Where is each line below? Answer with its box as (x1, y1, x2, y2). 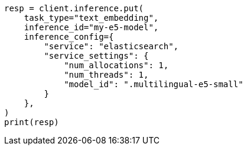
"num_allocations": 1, (64, 60, 169, 70)
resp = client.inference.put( (4, 4, 144, 13)
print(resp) (4, 117, 59, 127)
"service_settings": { (44, 51, 149, 60)
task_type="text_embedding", (24, 13, 159, 23)
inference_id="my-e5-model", (24, 23, 159, 32)
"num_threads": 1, (64, 70, 149, 79)
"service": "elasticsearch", (44, 42, 179, 51)
